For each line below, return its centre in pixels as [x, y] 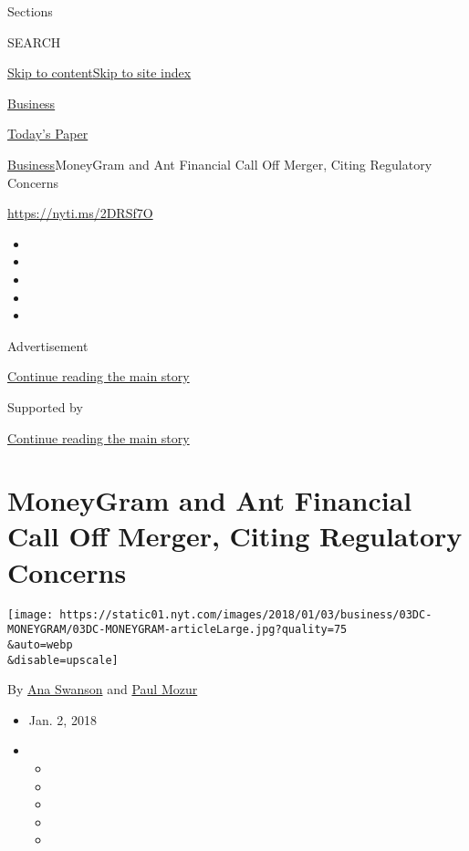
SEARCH [34, 42]
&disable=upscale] [63, 660]
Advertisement [48, 345]
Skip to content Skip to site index [99, 73]
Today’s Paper [48, 134]
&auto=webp [40, 644]
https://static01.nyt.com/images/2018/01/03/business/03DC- [246, 614]
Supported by [45, 406]
